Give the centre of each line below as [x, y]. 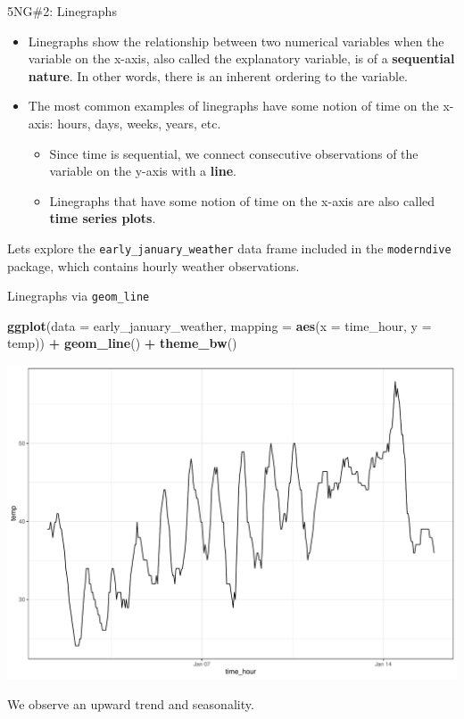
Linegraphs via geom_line [79, 296]
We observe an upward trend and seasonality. [131, 704]
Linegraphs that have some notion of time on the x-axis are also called [242, 200]
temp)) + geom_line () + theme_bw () [122, 343]
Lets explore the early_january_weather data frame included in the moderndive [229, 248]
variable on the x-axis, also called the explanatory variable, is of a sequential [241, 58]
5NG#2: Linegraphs [62, 11]
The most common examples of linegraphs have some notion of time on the [233, 106]
